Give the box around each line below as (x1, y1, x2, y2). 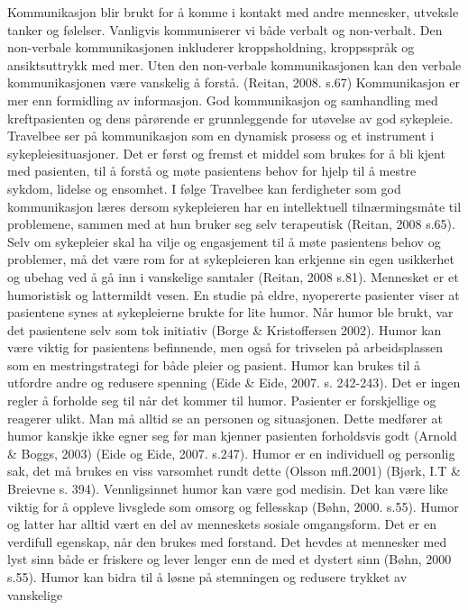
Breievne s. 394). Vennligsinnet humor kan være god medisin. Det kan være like (7, 479, 448, 498)
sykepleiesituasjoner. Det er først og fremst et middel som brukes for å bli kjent (7, 143, 445, 162)
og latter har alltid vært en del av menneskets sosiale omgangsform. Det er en (7, 514, 436, 533)
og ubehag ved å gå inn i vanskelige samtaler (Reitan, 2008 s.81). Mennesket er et (7, 267, 459, 286)
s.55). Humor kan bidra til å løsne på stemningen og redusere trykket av (7, 568, 408, 586)
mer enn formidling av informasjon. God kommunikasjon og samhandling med (7, 90, 438, 109)
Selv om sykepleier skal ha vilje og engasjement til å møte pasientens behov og (7, 232, 441, 250)
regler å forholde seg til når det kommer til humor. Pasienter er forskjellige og (7, 391, 436, 410)
